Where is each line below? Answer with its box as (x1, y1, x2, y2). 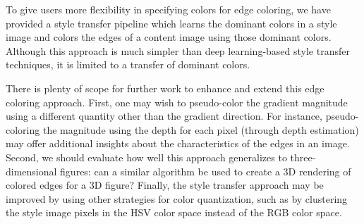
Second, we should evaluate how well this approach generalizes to (6, 149, 287, 164)
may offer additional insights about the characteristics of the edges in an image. (6, 136, 350, 151)
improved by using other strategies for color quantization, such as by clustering (6, 191, 348, 206)
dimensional (6, 163, 57, 178)
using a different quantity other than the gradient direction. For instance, (6, 108, 322, 123)
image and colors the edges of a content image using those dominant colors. (6, 30, 332, 44)
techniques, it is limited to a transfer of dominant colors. (6, 57, 250, 72)
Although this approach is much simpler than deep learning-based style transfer (6, 43, 350, 58)
